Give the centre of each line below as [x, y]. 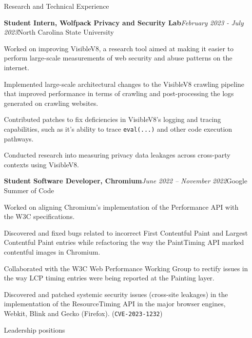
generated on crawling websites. [51, 103]
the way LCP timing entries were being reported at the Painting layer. [109, 278]
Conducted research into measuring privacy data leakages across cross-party [117, 155]
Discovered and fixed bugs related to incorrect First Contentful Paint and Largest [126, 232]
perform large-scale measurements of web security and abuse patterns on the [118, 58]
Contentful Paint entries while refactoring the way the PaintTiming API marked [124, 242]
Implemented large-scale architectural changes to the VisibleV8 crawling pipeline [124, 84]
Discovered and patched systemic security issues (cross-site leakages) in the [116, 294]
